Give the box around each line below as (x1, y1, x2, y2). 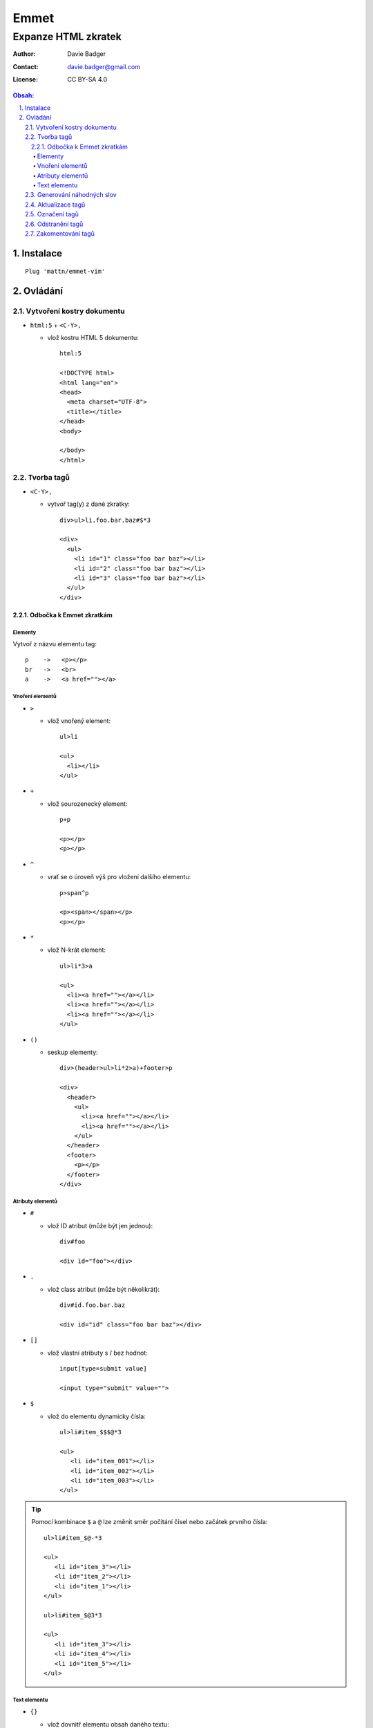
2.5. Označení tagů (25, 210, 79, 218)
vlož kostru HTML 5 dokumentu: (47, 333, 140, 341)
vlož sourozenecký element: (47, 799, 128, 808)
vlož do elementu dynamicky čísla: (47, 1412, 146, 1420)
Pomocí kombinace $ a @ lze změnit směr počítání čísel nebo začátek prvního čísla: (31, 1518, 268, 1526)
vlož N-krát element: (47, 946, 106, 954)
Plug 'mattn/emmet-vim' (25, 267, 106, 276)
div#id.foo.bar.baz (59, 1302, 126, 1309)
